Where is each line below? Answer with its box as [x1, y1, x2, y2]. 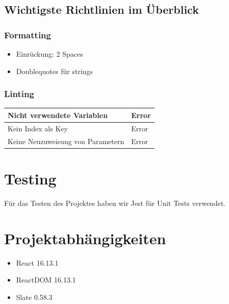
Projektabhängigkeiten [4, 227, 166, 248]
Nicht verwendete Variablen [8, 109, 108, 120]
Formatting [4, 28, 51, 41]
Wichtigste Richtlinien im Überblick [4, 2, 199, 17]
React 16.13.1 [16, 257, 59, 268]
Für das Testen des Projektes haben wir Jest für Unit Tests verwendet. [4, 197, 226, 208]
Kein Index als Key [8, 123, 68, 133]
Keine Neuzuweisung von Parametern [8, 135, 124, 146]
